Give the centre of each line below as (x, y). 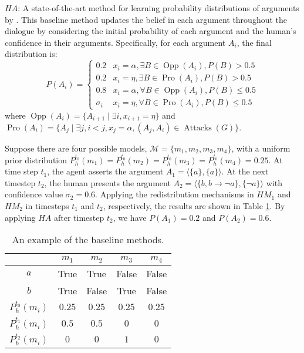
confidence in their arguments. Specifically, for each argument (115, 42)
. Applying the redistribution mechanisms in (175, 194)
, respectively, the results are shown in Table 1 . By (194, 206)
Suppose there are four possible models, (76, 148)
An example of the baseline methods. (88, 240)
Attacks (198, 128)
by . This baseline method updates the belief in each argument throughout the (146, 19)
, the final (254, 42)
